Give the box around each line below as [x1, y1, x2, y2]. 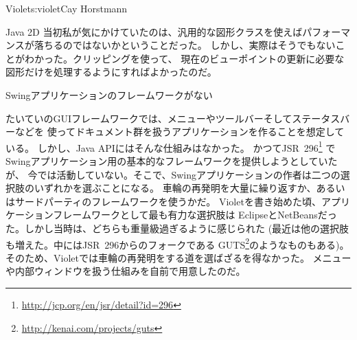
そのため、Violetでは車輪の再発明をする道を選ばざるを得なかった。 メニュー [5, 250, 352, 264]
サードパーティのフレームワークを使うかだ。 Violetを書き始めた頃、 [14, 194, 321, 208]
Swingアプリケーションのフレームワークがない [5, 87, 213, 102]
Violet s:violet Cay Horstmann [5, 1, 128, 15]
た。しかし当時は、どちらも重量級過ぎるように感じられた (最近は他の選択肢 [5, 220, 349, 235]
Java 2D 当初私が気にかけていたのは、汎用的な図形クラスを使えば [5, 24, 303, 38]
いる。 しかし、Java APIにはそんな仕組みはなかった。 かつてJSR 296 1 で [5, 138, 336, 155]
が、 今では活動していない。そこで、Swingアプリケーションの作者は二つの [5, 167, 341, 181]
